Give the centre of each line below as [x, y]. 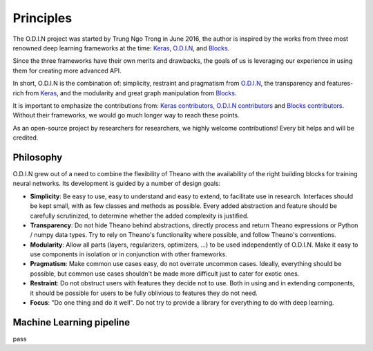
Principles [42, 18]
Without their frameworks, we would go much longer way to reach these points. [126, 115]
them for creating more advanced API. [67, 70]
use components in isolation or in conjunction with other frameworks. [128, 254]
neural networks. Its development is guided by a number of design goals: [117, 184]
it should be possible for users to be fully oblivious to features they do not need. [144, 293]
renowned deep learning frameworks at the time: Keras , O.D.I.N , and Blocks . [121, 48]
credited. [26, 137]
